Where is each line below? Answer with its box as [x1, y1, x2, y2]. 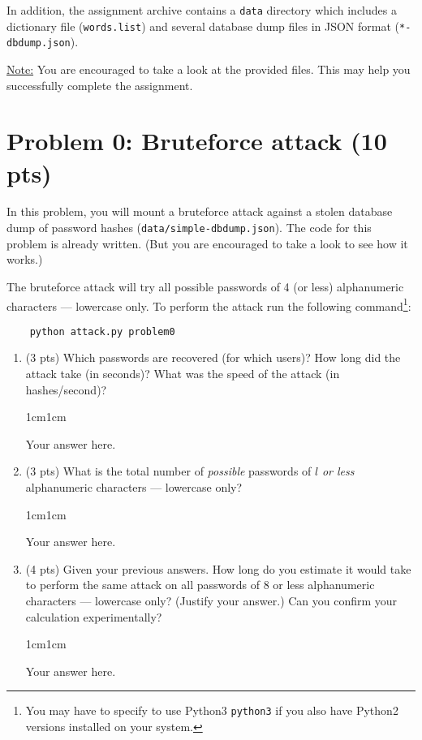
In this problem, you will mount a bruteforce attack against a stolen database [6, 203, 393, 220]
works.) [6, 251, 43, 268]
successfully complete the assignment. [6, 76, 193, 93]
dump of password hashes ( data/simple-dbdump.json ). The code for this [6, 219, 372, 236]
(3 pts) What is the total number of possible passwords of [25, 462, 312, 480]
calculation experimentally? [25, 608, 162, 625]
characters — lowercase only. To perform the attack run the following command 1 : [6, 295, 411, 314]
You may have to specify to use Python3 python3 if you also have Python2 [25, 702, 398, 719]
